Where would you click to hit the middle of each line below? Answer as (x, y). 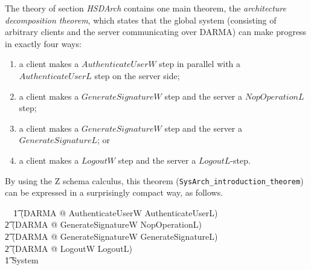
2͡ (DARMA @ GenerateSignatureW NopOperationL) (103, 224)
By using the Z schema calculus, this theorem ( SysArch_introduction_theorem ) (154, 180)
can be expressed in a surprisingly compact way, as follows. (114, 192)
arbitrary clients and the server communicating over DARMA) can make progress (156, 32)
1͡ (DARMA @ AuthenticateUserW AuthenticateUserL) (115, 212)
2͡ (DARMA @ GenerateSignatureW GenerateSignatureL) (111, 236)
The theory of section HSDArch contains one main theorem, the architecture (146, 8)
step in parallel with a (200, 64)
